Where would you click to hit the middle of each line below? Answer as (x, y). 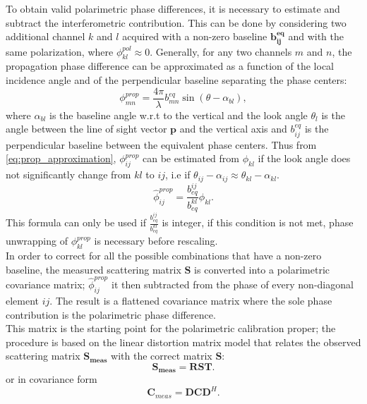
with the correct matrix (162, 356)
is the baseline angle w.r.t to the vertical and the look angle (179, 115)
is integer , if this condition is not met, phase (258, 222)
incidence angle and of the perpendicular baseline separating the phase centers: (176, 80)
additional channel (46, 36)
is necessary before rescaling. (156, 241)
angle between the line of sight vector (86, 129)
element (23, 300)
